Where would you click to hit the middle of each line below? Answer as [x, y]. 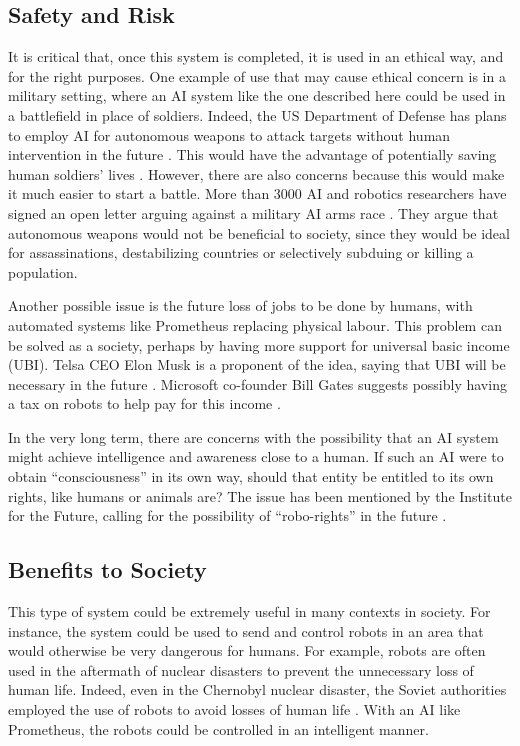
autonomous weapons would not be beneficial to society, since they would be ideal [259, 232]
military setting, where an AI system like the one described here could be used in [257, 95]
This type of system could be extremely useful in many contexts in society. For [249, 611]
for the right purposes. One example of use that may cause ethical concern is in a [257, 75]
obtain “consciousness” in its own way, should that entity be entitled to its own [251, 476]
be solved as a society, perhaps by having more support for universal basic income [259, 344]
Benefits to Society [107, 569]
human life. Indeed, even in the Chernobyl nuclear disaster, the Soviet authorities [257, 689]
